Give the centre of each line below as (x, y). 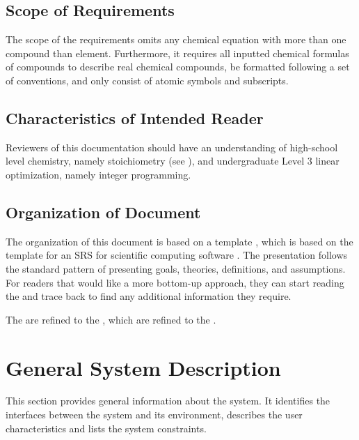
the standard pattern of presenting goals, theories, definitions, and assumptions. (176, 268)
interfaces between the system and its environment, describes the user (154, 415)
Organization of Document (103, 212)
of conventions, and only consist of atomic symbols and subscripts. (147, 80)
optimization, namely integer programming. (98, 174)
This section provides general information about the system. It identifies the (168, 401)
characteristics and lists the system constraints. (106, 428)
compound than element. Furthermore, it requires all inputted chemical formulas (177, 53)
